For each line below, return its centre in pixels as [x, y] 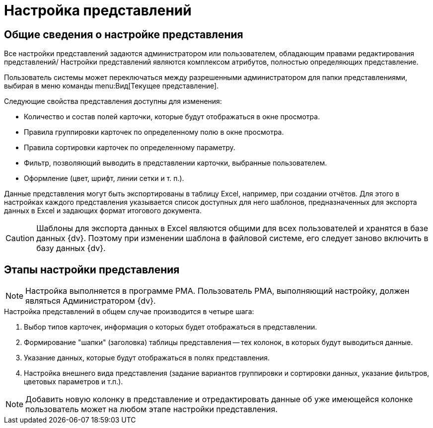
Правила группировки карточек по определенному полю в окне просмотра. [154, 132]
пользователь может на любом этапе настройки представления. [151, 409]
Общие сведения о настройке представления [124, 34]
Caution [20, 238]
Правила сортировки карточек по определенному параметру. [130, 148]
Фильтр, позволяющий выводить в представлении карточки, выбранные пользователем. [176, 163]
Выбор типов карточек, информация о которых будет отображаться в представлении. [171, 327]
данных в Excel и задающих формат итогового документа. [103, 211]
